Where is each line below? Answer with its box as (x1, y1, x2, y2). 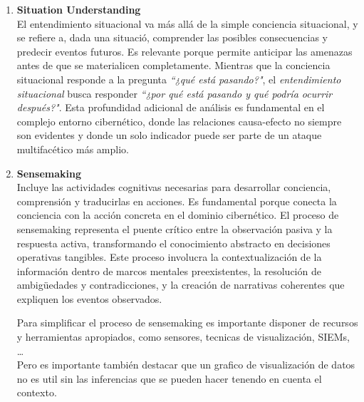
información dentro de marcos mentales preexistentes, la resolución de (16, 263, 321, 278)
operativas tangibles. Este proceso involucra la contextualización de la (16, 249, 322, 264)
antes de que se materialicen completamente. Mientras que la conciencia (16, 58, 331, 73)
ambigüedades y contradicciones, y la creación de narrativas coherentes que (16, 277, 345, 292)
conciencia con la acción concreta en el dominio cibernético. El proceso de (16, 207, 339, 222)
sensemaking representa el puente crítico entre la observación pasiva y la (16, 221, 333, 236)
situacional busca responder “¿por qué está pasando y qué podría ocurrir (16, 86, 333, 100)
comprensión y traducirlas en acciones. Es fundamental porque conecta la (16, 193, 337, 208)
